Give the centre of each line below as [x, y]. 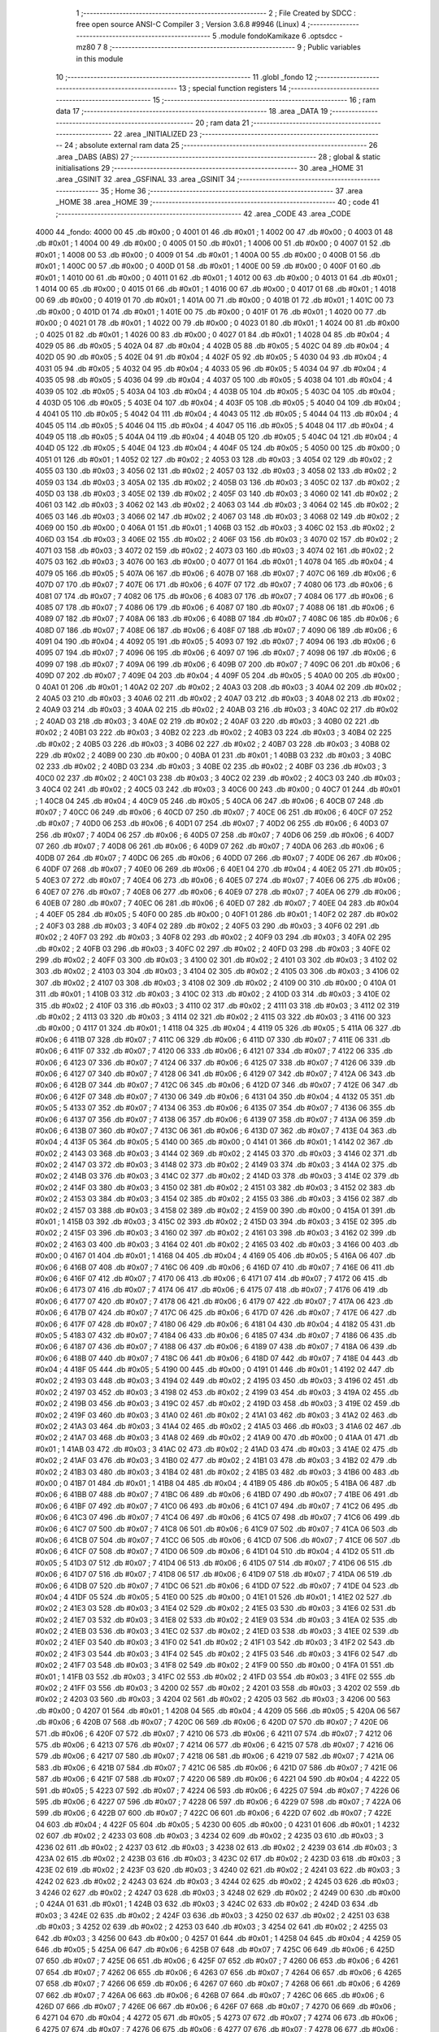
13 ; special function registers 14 [233, 89]
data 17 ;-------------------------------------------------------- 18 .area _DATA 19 [192, 111]
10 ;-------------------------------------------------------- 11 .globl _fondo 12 [184, 76]
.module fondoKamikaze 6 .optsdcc [278, 36]
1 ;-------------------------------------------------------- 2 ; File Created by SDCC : [216, 13]
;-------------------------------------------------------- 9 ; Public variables [235, 47]
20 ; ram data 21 [222, 123]
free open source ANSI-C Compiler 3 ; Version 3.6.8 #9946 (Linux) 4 [191, 24]
